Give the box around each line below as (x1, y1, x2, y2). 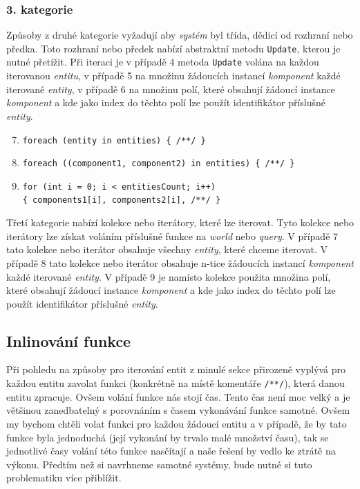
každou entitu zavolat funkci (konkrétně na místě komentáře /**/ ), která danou (6, 376, 345, 390)
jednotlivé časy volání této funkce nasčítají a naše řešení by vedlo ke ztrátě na (6, 443, 336, 458)
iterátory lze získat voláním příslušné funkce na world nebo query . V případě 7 (6, 228, 339, 243)
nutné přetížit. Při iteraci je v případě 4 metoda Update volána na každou (6, 54, 319, 69)
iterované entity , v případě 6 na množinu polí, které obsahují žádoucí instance (6, 81, 336, 96)
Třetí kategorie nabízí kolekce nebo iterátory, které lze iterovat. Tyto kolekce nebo (6, 215, 354, 230)
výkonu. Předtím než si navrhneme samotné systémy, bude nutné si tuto (6, 457, 312, 471)
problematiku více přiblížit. (6, 470, 122, 485)
